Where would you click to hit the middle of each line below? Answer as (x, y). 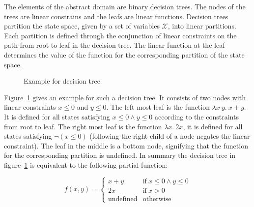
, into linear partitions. (202, 26)
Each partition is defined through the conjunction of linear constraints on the (120, 35)
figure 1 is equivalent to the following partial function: (86, 164)
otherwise (157, 199)
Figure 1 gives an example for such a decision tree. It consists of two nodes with (125, 97)
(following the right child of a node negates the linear (170, 136)
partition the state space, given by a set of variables (82, 26)
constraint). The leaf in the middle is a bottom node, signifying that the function (126, 145)
